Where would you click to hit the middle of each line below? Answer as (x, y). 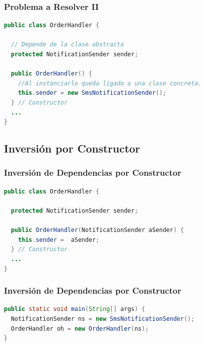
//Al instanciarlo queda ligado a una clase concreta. (110, 83)
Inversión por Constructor (72, 148)
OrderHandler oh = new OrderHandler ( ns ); (80, 328)
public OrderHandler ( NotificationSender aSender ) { (98, 230)
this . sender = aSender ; (59, 240)
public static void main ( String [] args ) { (75, 309)
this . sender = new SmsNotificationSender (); (92, 93)
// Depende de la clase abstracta (68, 45)
